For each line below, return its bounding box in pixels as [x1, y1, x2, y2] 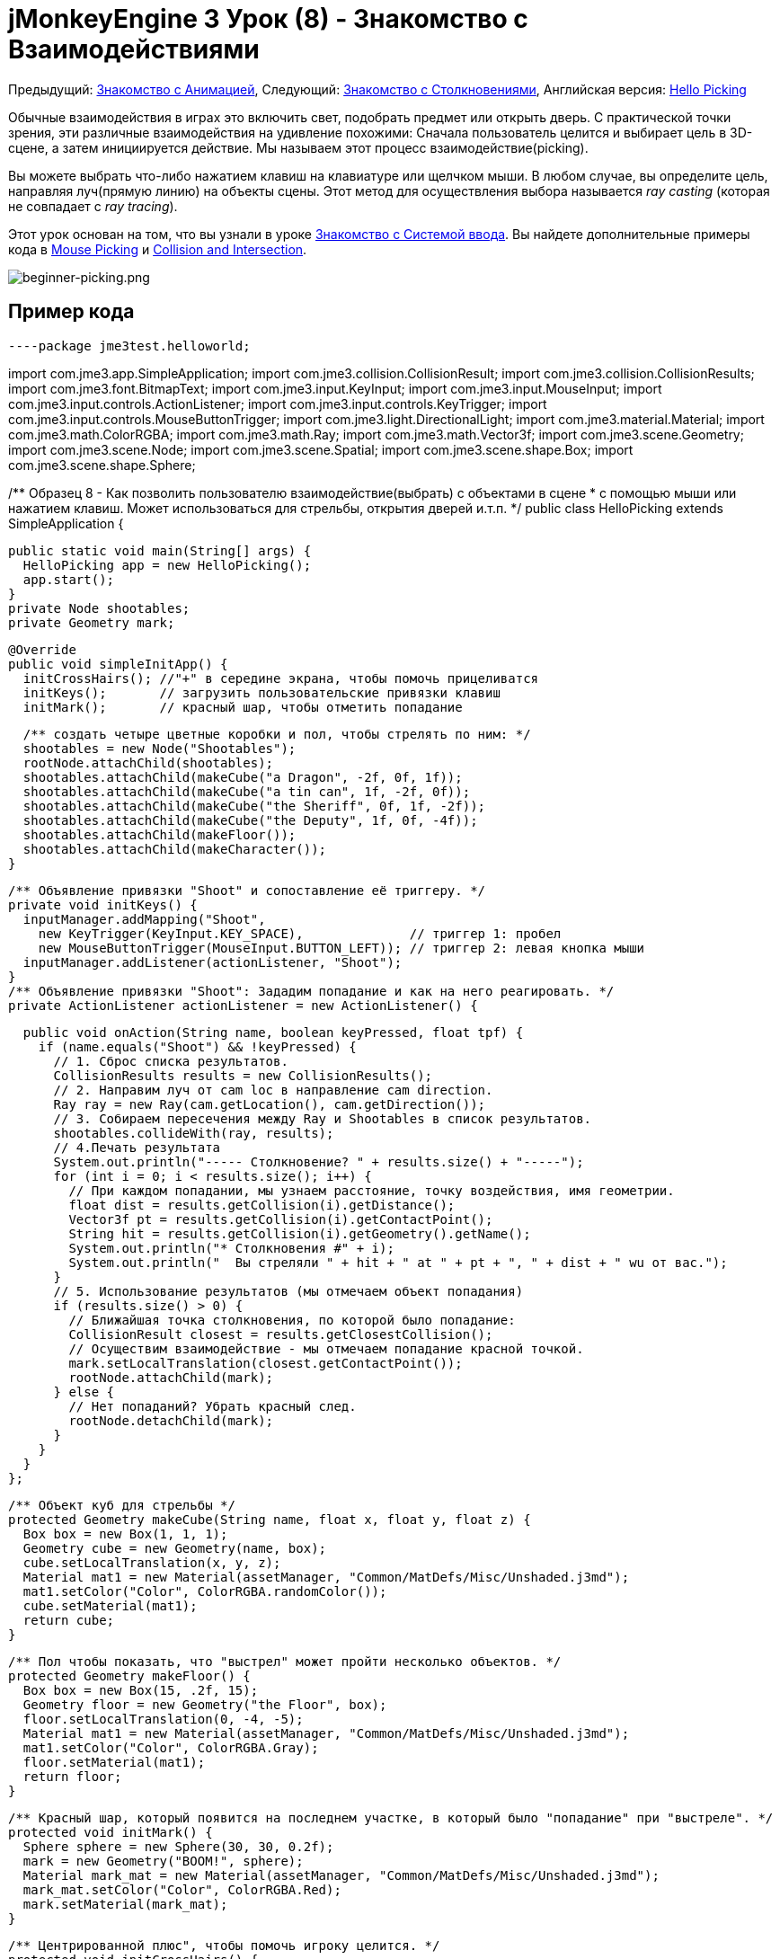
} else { [53, 1384, 115, 1399]
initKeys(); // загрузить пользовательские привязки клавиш [22, 685, 501, 700]
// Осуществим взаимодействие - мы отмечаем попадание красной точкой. [68, 1341, 584, 1356]
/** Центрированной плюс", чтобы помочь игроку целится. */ [8, 1937, 440, 1953]
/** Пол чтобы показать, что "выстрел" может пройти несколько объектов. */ [8, 1653, 562, 1669]
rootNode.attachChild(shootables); [22, 755, 274, 770]
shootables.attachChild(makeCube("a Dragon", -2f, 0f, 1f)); [22, 769, 463, 784]
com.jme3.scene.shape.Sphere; [8, 457, 196, 473]
